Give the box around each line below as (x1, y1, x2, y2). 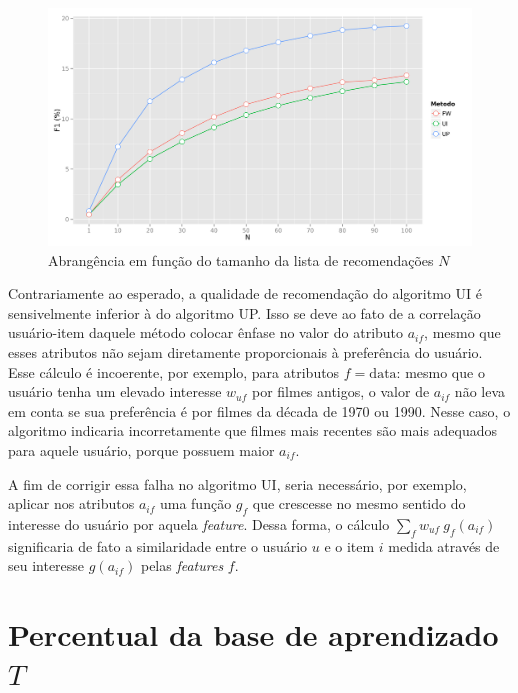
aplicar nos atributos (8, 493, 135, 514)
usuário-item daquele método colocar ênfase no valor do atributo (8, 322, 404, 343)
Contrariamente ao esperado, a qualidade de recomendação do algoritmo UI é (8, 283, 482, 304)
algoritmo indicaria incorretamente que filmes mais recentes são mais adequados (8, 420, 498, 441)
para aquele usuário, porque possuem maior (8, 440, 275, 461)
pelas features (140, 555, 224, 576)
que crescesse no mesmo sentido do (252, 493, 466, 514)
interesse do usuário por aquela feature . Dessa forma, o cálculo (8, 514, 390, 534)
